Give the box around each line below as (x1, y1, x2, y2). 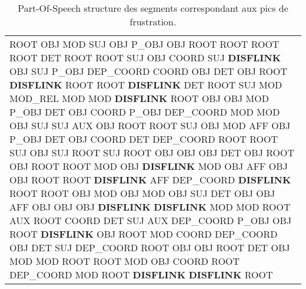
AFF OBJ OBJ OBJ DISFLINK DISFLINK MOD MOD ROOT (9, 200, 291, 214)
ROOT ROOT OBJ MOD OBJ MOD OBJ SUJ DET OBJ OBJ (9, 186, 275, 200)
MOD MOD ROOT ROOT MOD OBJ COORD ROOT (9, 254, 240, 268)
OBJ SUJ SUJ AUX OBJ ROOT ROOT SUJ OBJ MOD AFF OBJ (9, 119, 291, 132)
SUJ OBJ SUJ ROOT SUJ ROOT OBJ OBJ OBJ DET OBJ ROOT (9, 146, 294, 159)
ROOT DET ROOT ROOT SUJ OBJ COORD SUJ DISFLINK (9, 51, 281, 64)
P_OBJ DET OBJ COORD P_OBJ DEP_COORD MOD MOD (9, 105, 280, 119)
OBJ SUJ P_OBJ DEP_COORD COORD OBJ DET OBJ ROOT (9, 64, 288, 78)
